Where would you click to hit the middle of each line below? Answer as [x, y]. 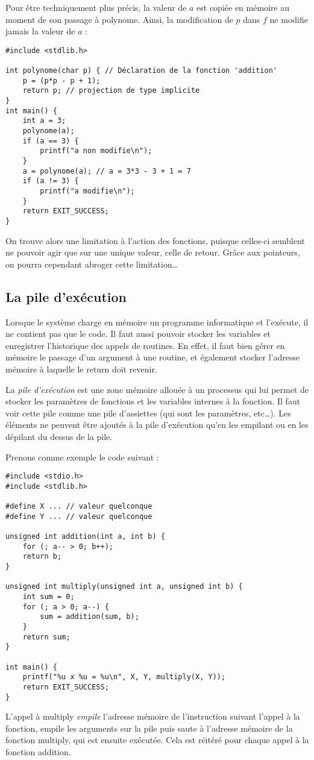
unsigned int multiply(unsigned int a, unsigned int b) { [124, 587]
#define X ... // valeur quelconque [79, 507]
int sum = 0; [49, 596]
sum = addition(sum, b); [89, 617]
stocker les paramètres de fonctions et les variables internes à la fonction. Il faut [153, 401]
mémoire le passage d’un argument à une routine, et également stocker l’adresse [153, 357]
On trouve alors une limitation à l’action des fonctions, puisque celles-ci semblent [155, 240]
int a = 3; [44, 121]
